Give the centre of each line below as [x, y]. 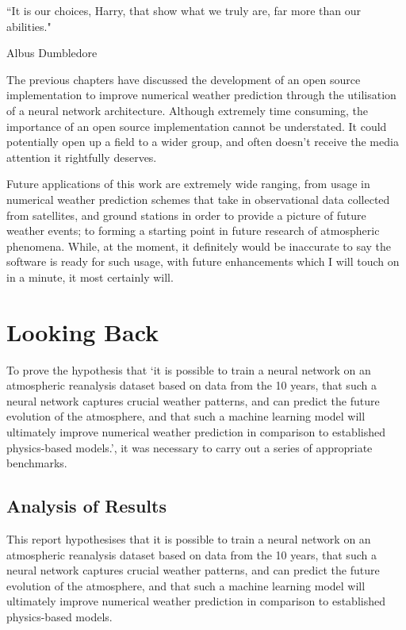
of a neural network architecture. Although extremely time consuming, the [188, 110]
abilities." [29, 26]
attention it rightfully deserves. [82, 157]
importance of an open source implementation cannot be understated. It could [197, 126]
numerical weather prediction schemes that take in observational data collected [198, 199]
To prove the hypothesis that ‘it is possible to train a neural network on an [189, 369]
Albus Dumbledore [52, 53]
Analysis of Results [86, 506]
